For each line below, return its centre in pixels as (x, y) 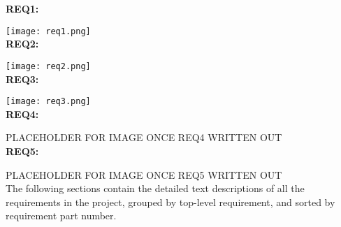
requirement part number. (61, 215)
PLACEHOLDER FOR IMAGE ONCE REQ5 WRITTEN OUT (144, 174)
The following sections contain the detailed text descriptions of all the (155, 188)
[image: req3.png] (48, 102)
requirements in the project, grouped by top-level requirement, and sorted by (170, 202)
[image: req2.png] (48, 66)
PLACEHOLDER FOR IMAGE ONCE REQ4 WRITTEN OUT (144, 137)
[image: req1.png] (48, 31)
